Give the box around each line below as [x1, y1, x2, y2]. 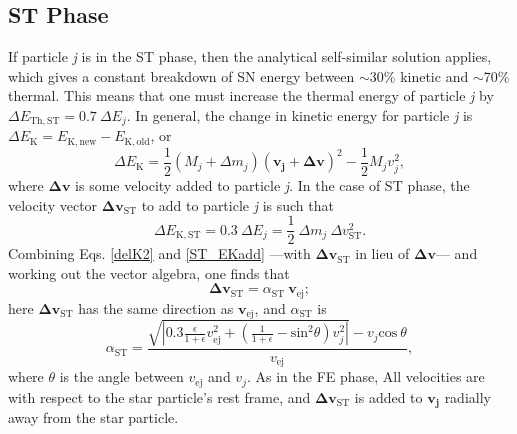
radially [444, 386, 491, 407]
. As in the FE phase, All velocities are [246, 366, 485, 387]
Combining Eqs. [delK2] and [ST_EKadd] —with [8, 243, 311, 264]
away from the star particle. [8, 407, 179, 428]
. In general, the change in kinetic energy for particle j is [126, 104, 473, 125]
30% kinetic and [369, 65, 469, 86]
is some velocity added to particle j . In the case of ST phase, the [75, 174, 470, 195]
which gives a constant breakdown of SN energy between [8, 65, 355, 86]
